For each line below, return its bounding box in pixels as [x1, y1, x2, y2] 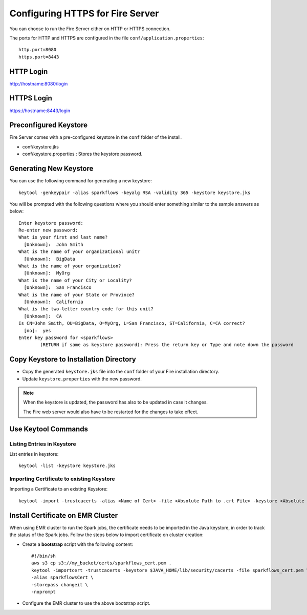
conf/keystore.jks [22, 143, 59, 150]
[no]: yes [24, 328, 51, 333]
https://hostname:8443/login [9, 108, 71, 114]
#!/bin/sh [31, 553, 56, 559]
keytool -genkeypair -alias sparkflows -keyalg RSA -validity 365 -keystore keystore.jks [18, 189, 251, 196]
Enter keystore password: [18, 220, 84, 226]
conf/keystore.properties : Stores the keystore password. [22, 151, 143, 157]
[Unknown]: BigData [24, 256, 76, 262]
